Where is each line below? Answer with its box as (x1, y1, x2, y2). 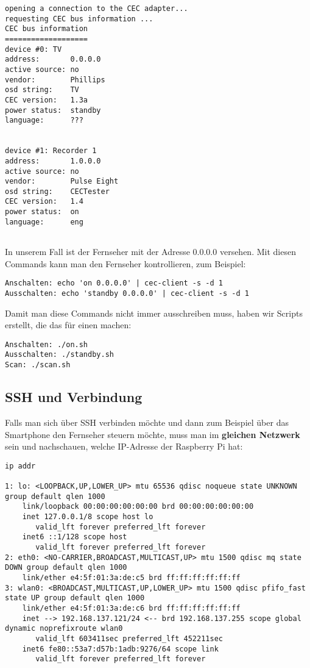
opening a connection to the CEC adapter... (5, 4, 188, 13)
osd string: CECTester (5, 187, 110, 196)
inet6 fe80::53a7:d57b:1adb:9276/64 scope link (22, 644, 219, 653)
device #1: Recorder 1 (5, 146, 97, 156)
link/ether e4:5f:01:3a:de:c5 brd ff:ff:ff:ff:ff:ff (22, 573, 241, 582)
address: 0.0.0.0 (5, 55, 101, 64)
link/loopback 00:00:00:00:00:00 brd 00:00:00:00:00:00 (22, 502, 254, 511)
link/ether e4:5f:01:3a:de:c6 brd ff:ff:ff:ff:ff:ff (22, 603, 241, 612)
